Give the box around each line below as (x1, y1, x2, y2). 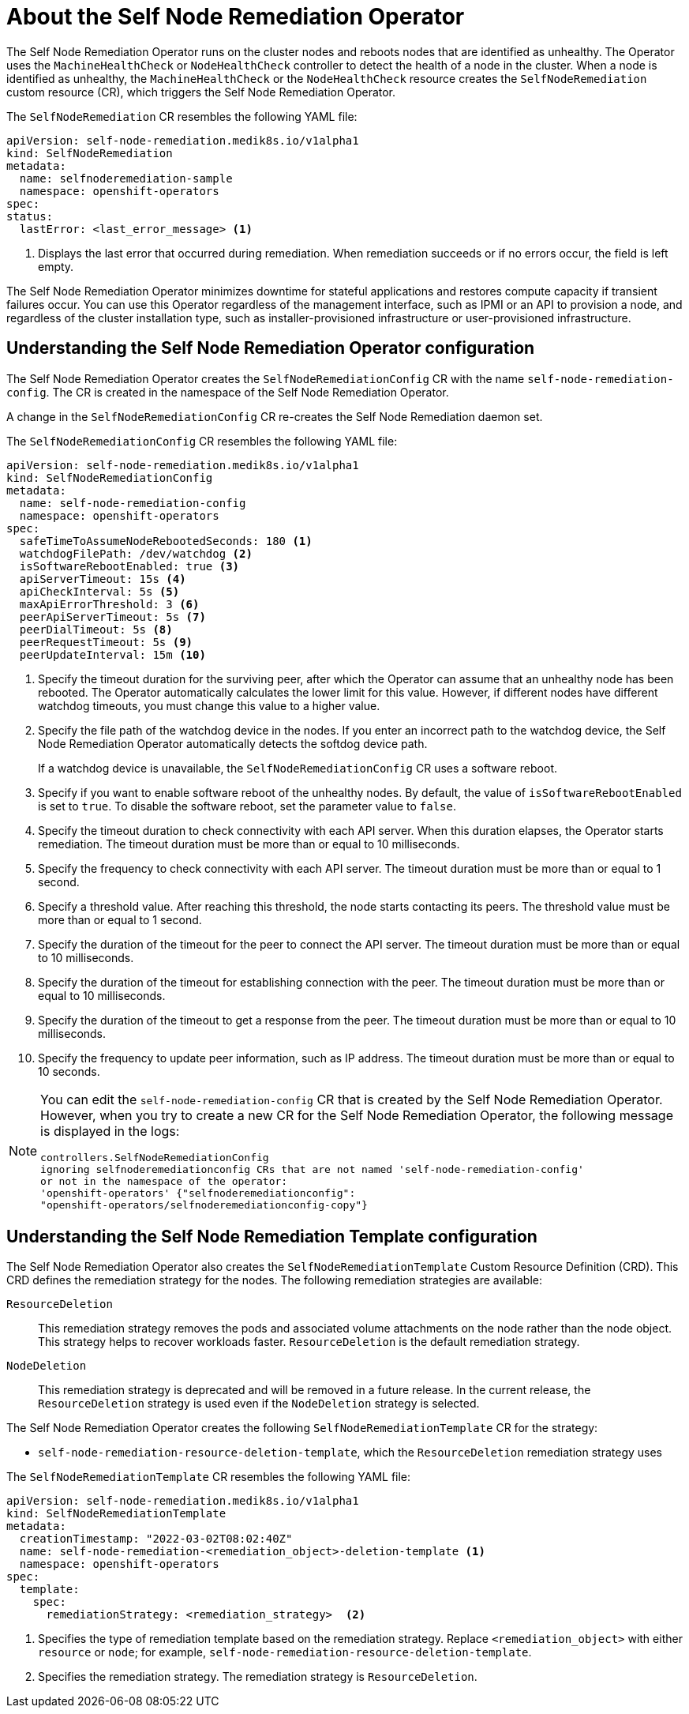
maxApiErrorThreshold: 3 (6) (19, 597, 200, 611)
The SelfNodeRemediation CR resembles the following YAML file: (6, 109, 358, 123)
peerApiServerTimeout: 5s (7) (19, 610, 206, 623)
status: (6, 209, 54, 223)
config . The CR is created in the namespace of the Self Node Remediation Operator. (6, 385, 449, 399)
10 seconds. (38, 1064, 100, 1078)
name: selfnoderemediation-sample (19, 171, 233, 185)
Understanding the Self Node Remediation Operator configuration (6, 338, 535, 359)
